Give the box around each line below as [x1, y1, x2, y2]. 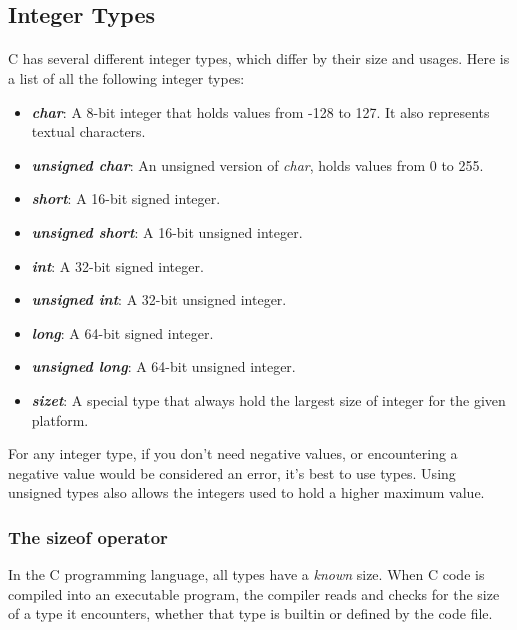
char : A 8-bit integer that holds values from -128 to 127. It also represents [31, 101, 490, 122]
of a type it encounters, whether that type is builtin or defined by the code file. [8, 603, 493, 624]
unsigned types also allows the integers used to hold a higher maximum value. [8, 482, 485, 503]
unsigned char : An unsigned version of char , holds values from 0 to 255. [31, 154, 484, 175]
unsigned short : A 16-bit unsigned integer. [31, 221, 303, 242]
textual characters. [31, 121, 146, 142]
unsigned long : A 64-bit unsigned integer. [31, 356, 296, 377]
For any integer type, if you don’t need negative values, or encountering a [8, 443, 458, 464]
